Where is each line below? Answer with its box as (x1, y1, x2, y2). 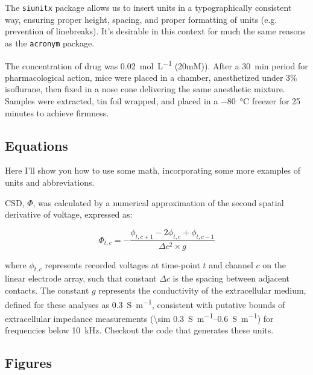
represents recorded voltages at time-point (45, 258, 200, 271)
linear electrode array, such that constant (5, 272, 157, 285)
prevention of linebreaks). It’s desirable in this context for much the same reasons (5, 25, 306, 37)
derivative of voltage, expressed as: (5, 208, 133, 221)
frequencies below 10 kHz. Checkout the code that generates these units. (5, 324, 274, 336)
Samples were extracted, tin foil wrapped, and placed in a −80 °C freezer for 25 (5, 94, 301, 107)
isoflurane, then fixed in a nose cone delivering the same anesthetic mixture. (5, 83, 285, 95)
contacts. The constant (5, 283, 89, 296)
